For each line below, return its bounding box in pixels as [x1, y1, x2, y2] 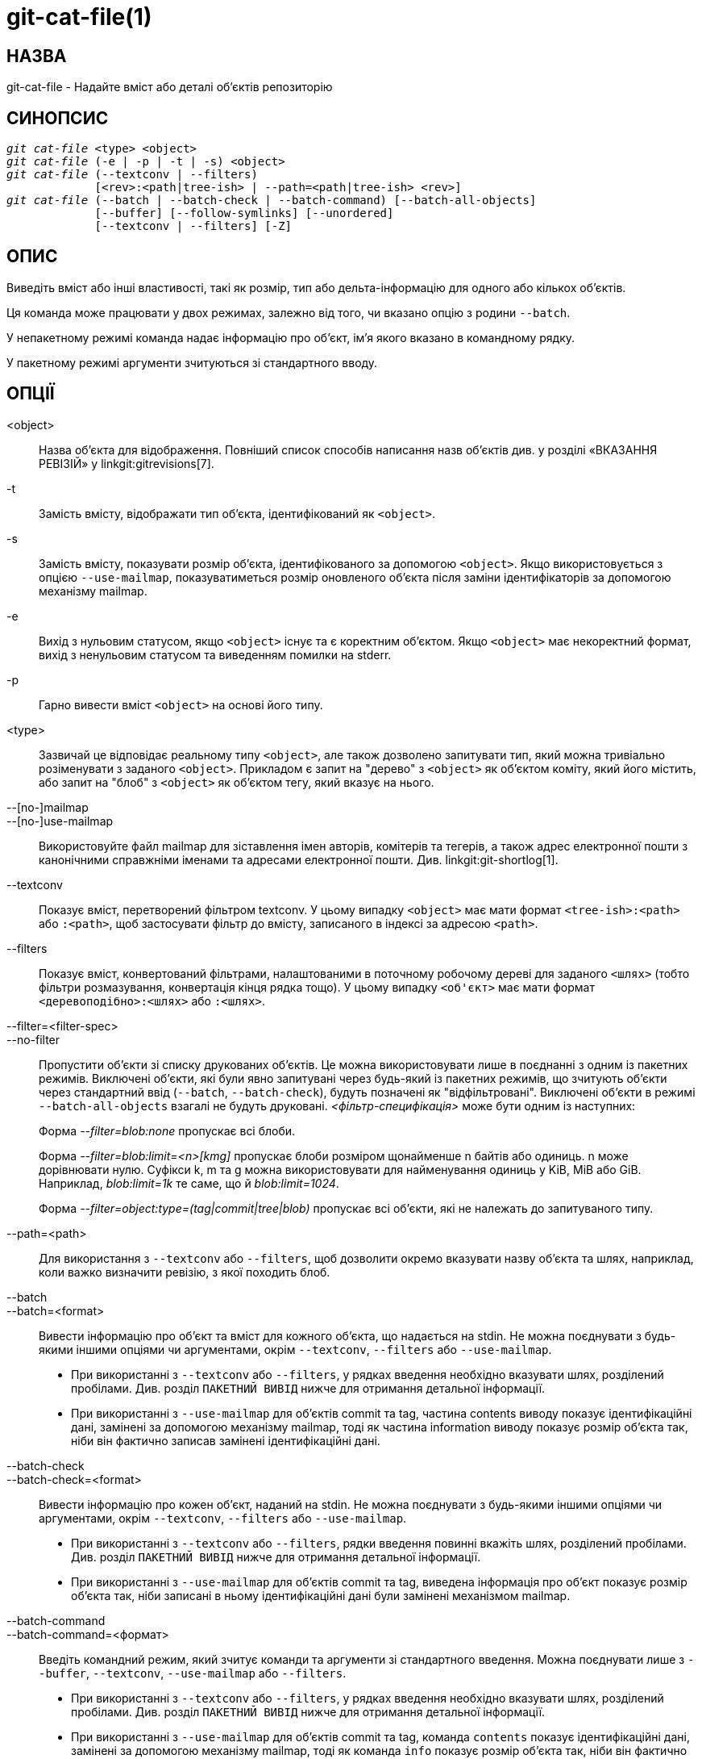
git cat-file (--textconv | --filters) [6, 168, 258, 182]
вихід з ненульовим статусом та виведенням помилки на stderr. [39, 647, 392, 662]
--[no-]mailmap [6, 800, 89, 814]
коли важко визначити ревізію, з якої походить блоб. [39, 1264, 330, 1279]
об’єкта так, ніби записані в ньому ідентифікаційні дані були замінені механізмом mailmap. [71, 1588, 571, 1602]
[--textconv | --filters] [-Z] [94, 219, 293, 233]
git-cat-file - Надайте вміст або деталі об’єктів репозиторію [6, 80, 333, 94]
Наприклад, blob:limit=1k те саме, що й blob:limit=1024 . [39, 1176, 339, 1190]
